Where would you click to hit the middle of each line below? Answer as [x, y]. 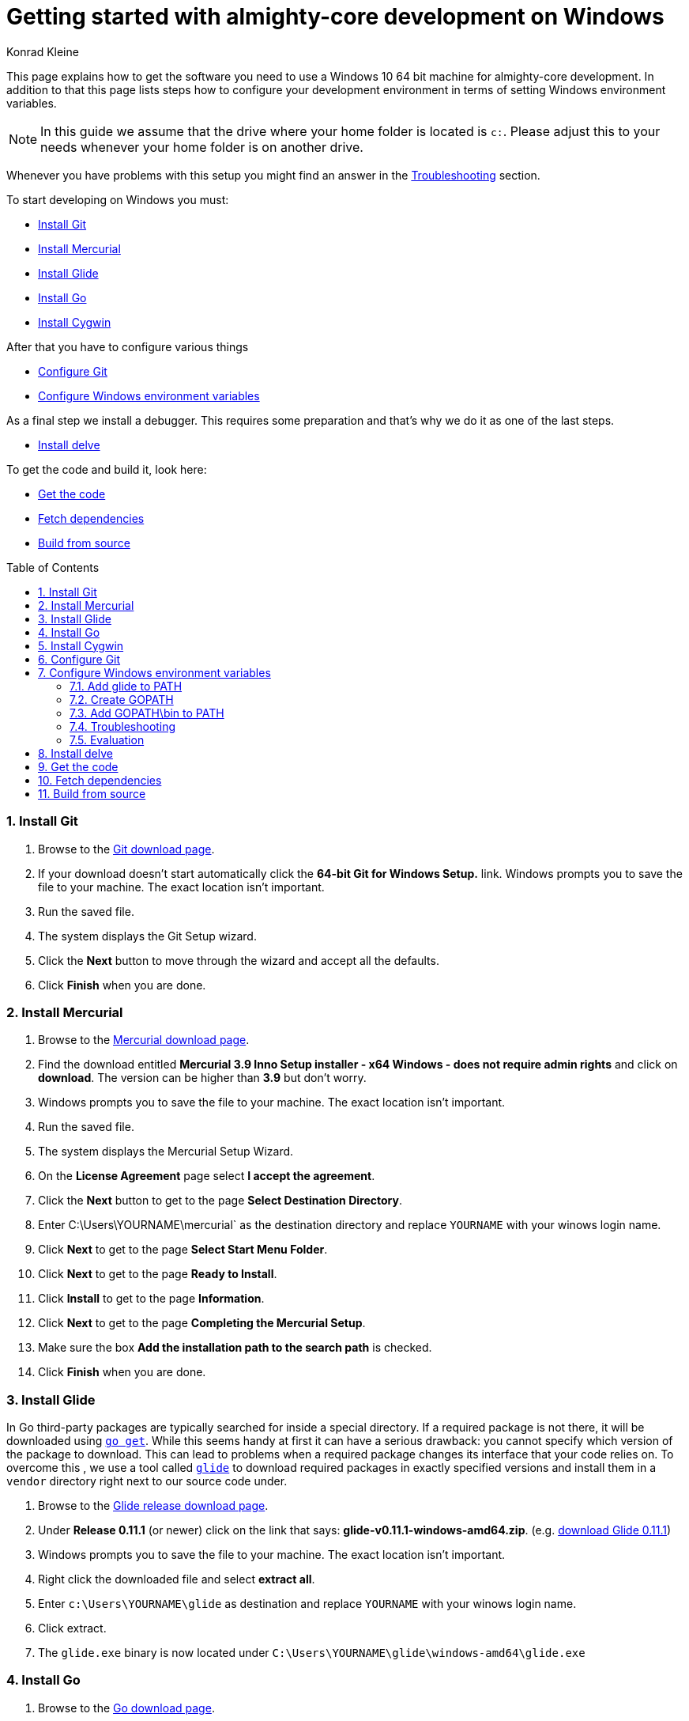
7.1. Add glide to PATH [126, 686]
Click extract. [72, 1628]
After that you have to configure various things [128, 346]
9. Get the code [78, 766]
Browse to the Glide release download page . [153, 1505]
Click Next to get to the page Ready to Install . [158, 1274]
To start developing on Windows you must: [118, 199]
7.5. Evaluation [107, 739]
